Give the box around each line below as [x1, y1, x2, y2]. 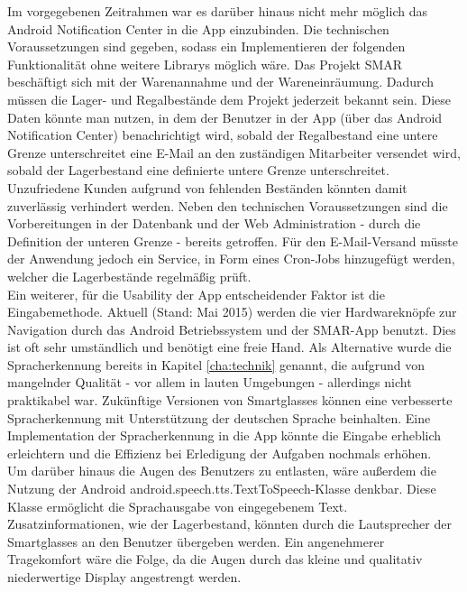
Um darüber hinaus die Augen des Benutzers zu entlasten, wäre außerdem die [7, 461, 436, 480]
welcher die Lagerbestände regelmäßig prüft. [7, 266, 252, 285]
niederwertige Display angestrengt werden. [7, 568, 242, 586]
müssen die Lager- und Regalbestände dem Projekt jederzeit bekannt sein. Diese [7, 89, 452, 108]
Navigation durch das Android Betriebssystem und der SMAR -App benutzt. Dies [7, 319, 456, 338]
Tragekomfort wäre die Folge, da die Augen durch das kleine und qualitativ [7, 550, 423, 569]
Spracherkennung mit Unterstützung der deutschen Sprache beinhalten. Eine [7, 408, 431, 427]
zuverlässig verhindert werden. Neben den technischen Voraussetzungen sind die [7, 196, 448, 215]
